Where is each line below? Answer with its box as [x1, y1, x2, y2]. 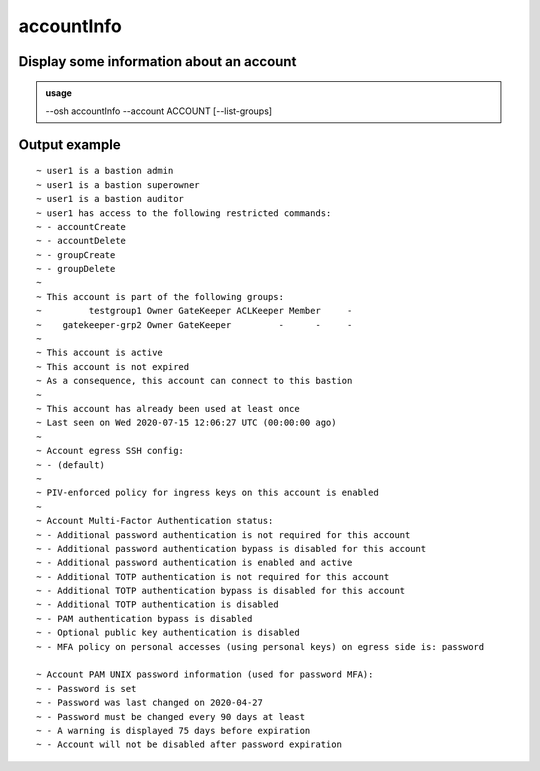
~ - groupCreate [36, 249, 116, 260]
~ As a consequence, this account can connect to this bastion [36, 375, 353, 387]
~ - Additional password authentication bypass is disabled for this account [36, 543, 427, 554]
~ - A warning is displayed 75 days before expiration [36, 725, 311, 736]
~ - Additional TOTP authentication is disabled [36, 599, 279, 610]
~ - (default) [36, 459, 105, 470]
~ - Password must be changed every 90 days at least [36, 711, 305, 722]
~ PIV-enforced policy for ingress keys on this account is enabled [36, 487, 379, 499]
